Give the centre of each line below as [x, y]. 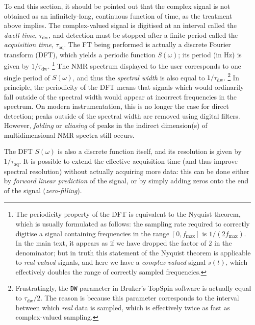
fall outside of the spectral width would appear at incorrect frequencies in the [120, 96]
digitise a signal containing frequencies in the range [92, 233]
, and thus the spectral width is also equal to [139, 77]
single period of [27, 77]
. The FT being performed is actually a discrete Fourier [147, 44]
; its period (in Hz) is [210, 54]
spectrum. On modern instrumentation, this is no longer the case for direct [116, 106]
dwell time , [20, 35]
